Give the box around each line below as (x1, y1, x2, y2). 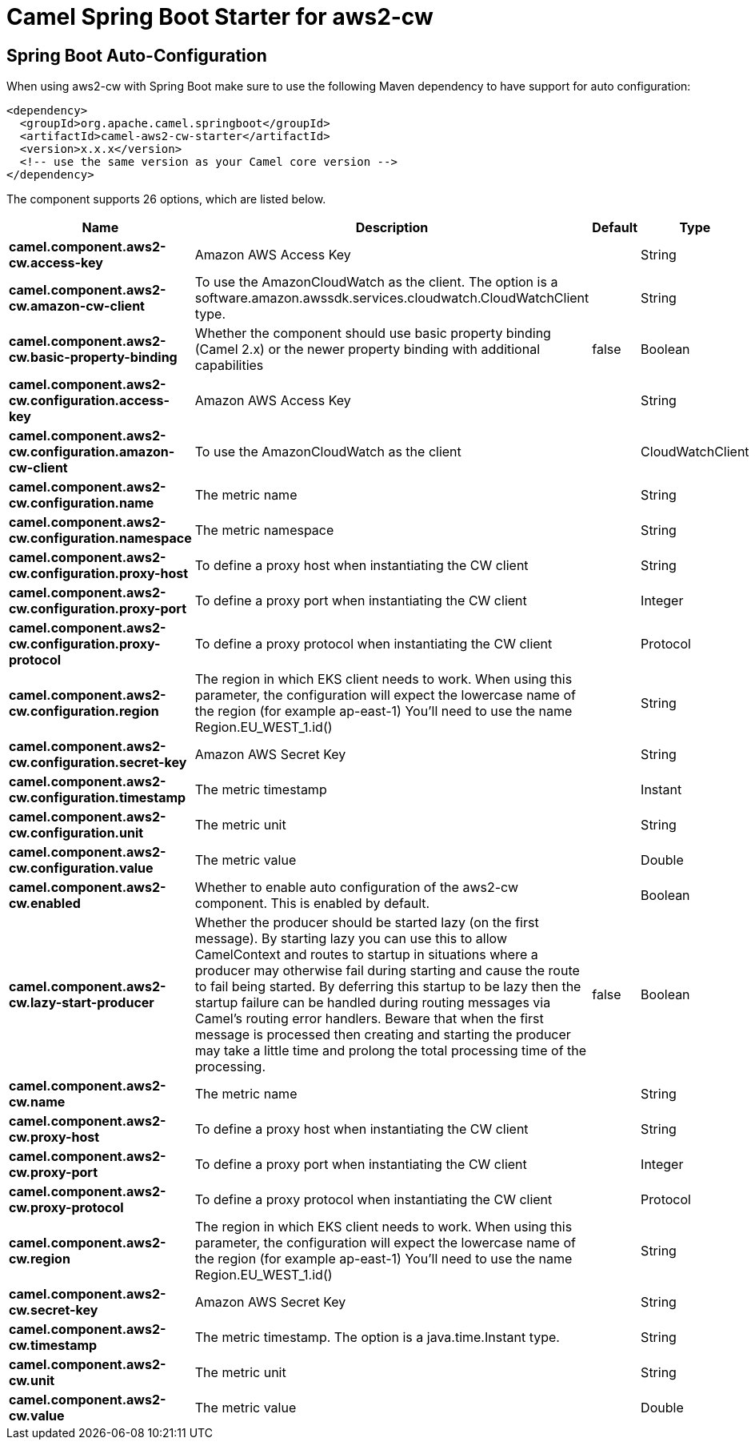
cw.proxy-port (9, 1164, 98, 1181)
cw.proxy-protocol (9, 1199, 124, 1216)
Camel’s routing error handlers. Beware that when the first (194, 1010, 544, 1027)
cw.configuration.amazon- (9, 444, 175, 460)
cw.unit (9, 1372, 55, 1389)
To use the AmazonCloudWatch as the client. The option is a (194, 274, 558, 291)
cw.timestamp (9, 1337, 98, 1354)
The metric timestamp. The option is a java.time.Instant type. (194, 1329, 560, 1346)
